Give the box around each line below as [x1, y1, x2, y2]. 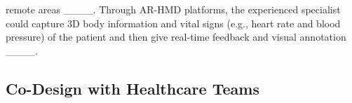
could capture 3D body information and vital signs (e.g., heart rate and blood [6, 15, 341, 30]
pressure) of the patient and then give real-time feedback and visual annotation [6, 29, 346, 44]
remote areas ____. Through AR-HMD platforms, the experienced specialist [6, 2, 341, 16]
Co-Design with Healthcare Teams [6, 77, 259, 99]
